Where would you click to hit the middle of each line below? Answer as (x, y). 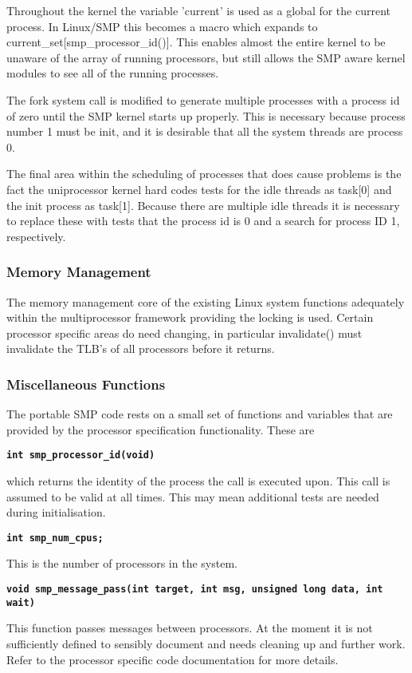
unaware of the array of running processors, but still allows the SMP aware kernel (206, 57)
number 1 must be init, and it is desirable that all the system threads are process (205, 131)
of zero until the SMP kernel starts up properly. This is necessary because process (206, 115)
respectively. (36, 236)
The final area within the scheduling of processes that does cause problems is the (204, 174)
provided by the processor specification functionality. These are (161, 429)
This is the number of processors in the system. (122, 563)
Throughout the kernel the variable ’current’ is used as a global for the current (199, 10)
